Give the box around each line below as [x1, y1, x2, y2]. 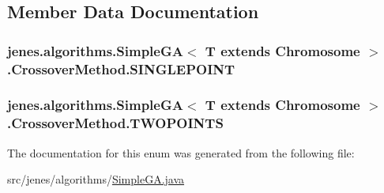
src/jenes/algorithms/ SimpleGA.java [7, 171, 185, 187]
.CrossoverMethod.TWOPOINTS [7, 113, 224, 133]
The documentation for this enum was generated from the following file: [7, 144, 355, 161]
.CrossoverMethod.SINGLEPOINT [7, 59, 235, 78]
